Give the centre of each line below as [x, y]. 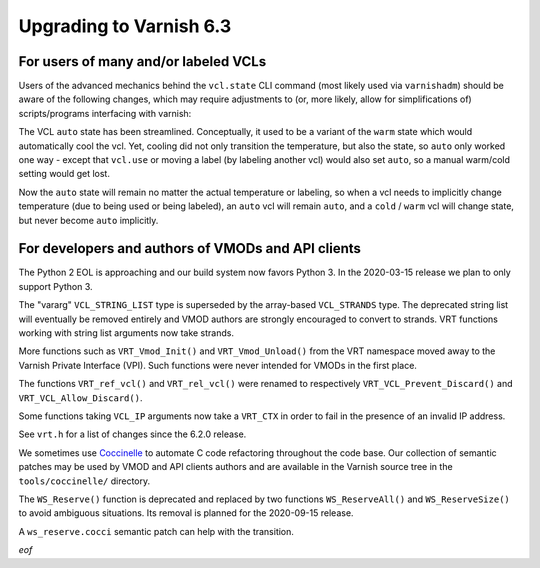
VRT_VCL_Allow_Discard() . [80, 397]
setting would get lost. [64, 174]
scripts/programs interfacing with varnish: [105, 113]
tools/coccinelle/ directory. [84, 481]
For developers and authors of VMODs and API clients [190, 248]
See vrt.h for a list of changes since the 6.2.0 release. [132, 434]
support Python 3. [56, 286]
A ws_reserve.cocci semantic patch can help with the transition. [156, 531]
